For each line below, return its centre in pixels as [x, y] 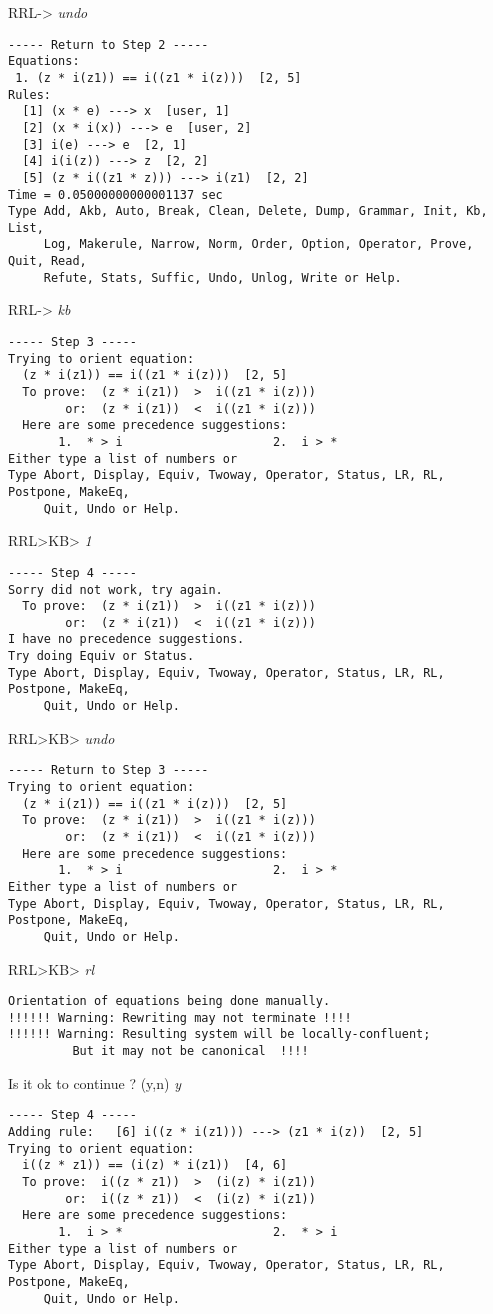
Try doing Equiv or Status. [101, 656]
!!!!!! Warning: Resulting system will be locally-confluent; [219, 1034]
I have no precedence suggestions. [126, 639]
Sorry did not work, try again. [115, 589]
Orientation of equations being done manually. [169, 1001]
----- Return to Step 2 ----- [108, 44]
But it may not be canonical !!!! [190, 1051]
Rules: [29, 94]
